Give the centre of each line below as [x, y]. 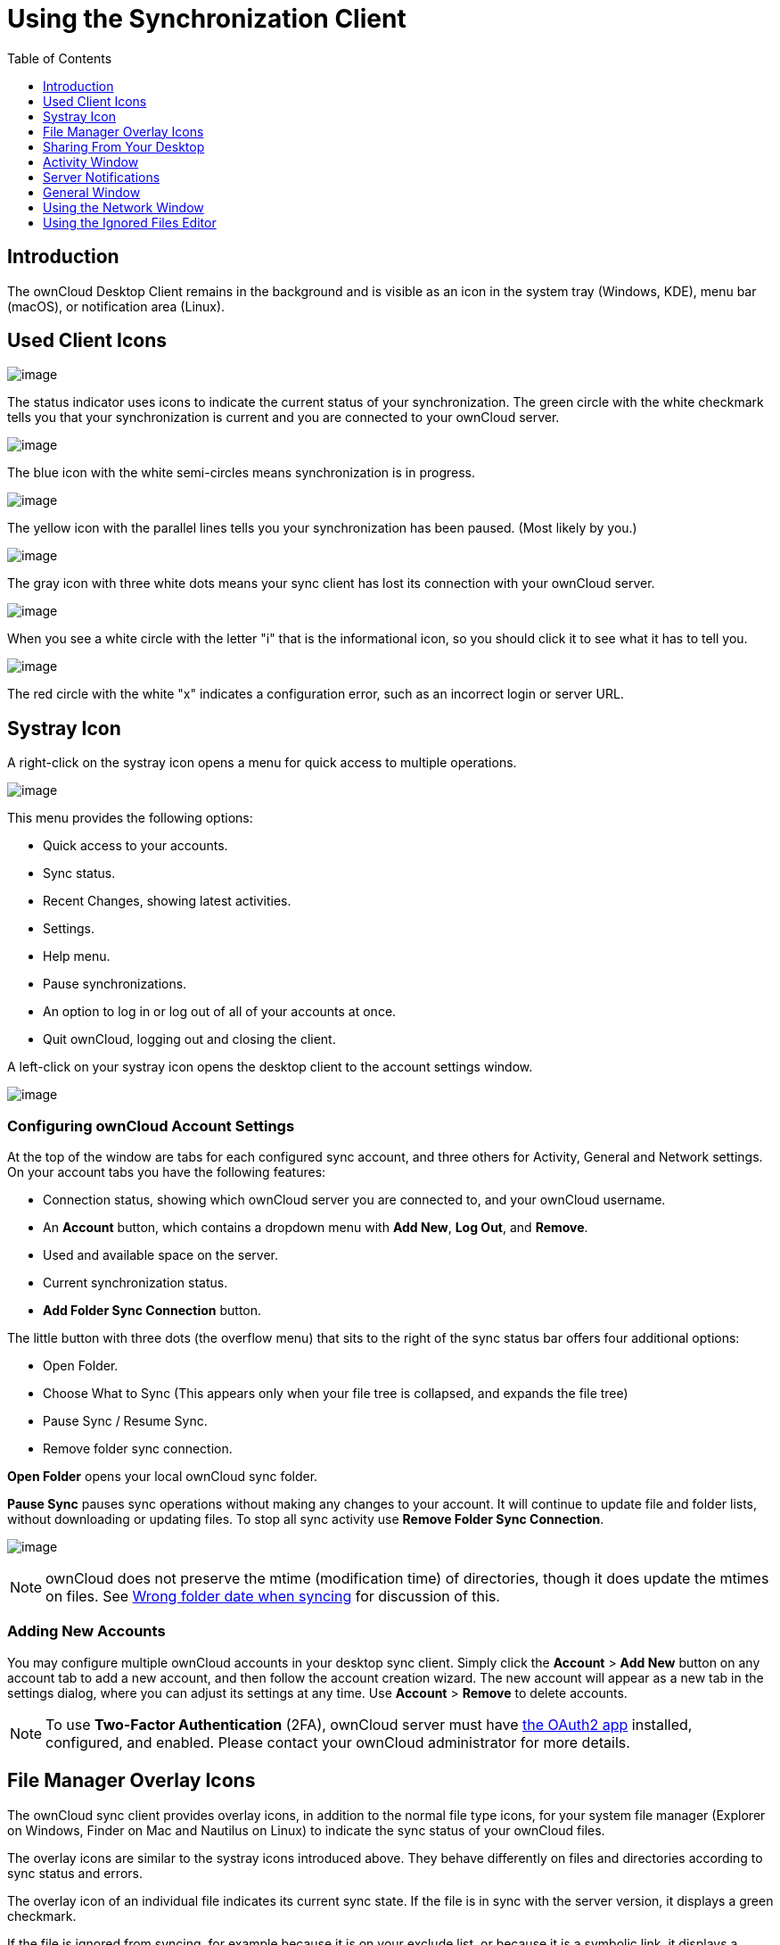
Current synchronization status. [135, 1283]
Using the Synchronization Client [207, 19]
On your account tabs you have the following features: [167, 1172]
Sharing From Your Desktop [124, 146]
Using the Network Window [123, 207]
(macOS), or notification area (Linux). [116, 306]
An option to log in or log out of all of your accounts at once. [220, 1012]
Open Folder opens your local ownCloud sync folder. [163, 1477]
